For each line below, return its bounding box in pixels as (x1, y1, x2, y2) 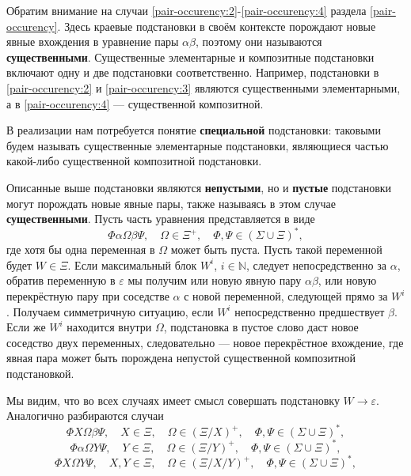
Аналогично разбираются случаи (6, 407, 164, 424)
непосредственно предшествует (234, 303, 385, 319)
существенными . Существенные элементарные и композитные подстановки (6, 48, 375, 65)
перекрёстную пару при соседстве (6, 288, 169, 304)
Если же (6, 319, 46, 335)
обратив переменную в (6, 272, 116, 289)
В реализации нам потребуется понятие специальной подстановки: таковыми (6, 122, 381, 138)
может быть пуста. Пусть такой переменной (170, 241, 382, 258)
